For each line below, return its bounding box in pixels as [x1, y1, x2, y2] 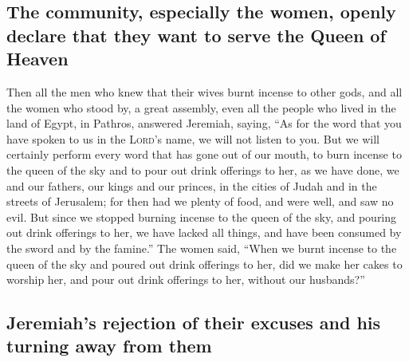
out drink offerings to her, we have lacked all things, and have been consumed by [6, 224, 402, 241]
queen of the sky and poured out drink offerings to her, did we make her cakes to [6, 255, 403, 272]
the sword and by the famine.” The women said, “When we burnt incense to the [6, 239, 397, 256]
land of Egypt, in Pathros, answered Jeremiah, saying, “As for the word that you [6, 115, 402, 132]
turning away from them [6, 333, 212, 358]
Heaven [6, 46, 69, 71]
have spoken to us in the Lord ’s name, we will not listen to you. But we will [6, 130, 380, 147]
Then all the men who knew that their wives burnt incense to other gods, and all [6, 83, 403, 100]
